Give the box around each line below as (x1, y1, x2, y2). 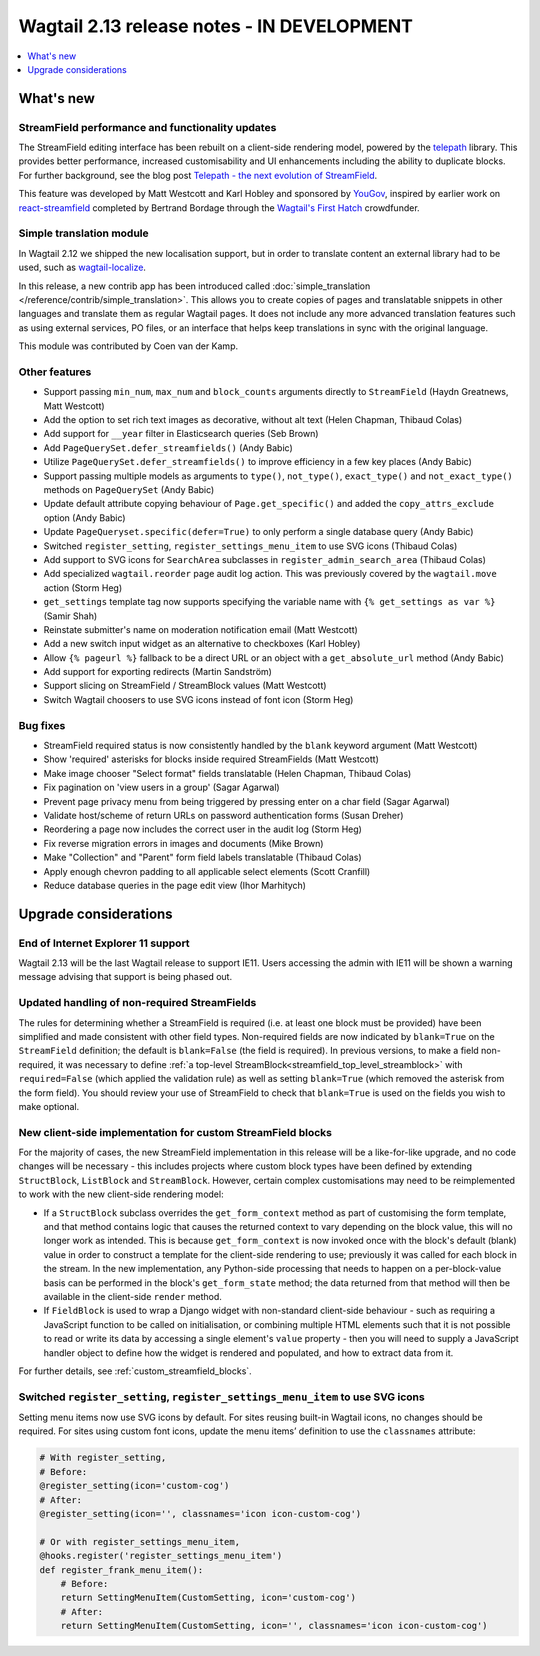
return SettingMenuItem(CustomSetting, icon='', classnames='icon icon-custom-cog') (60, 1620, 489, 1632)
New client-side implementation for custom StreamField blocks (18, 1125, 333, 1139)
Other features (18, 365, 92, 379)
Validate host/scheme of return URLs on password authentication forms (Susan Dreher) (43, 809, 404, 821)
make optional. (18, 1100, 80, 1112)
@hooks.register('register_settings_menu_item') (39, 1550, 283, 1562)
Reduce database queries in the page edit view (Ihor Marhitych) (43, 879, 307, 891)
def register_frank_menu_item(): (39, 1564, 204, 1575)
